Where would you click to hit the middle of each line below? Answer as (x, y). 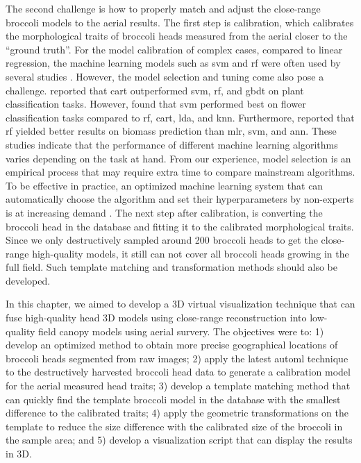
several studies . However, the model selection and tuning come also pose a (165, 76)
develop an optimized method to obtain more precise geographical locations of (172, 345)
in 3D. (19, 453)
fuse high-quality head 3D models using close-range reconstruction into (156, 318)
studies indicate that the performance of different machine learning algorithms (172, 144)
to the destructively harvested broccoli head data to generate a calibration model (178, 372)
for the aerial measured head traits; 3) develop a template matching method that (178, 386)
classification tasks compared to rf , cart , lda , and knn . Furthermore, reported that (180, 117)
